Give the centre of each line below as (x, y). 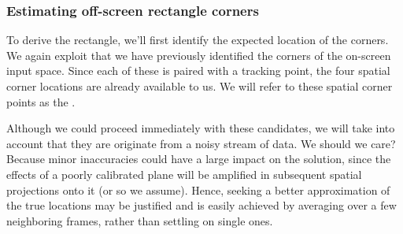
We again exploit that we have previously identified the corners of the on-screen (199, 55)
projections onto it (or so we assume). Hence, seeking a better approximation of (198, 189)
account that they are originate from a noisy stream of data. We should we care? (201, 143)
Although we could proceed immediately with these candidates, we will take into (201, 128)
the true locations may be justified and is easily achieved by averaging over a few (201, 205)
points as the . (41, 101)
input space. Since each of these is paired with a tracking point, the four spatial (198, 71)
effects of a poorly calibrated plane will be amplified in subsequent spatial (184, 174)
